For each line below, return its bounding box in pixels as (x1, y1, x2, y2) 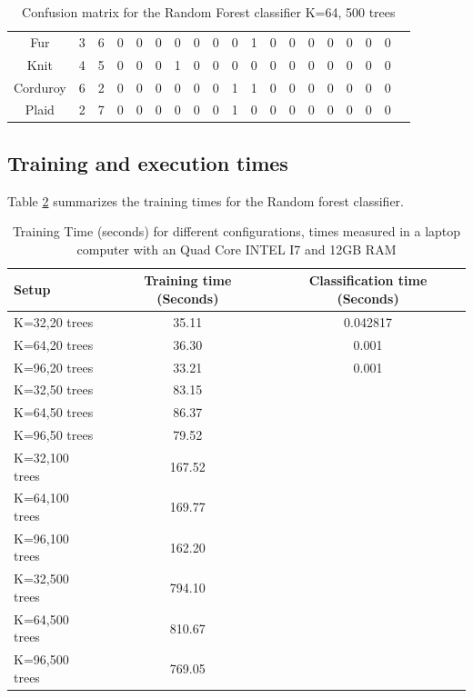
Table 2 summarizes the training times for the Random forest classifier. (7, 191, 404, 210)
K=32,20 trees (14, 312, 94, 331)
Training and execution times (7, 148, 288, 176)
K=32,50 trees (14, 380, 94, 399)
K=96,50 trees (14, 425, 94, 444)
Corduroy (14, 77, 66, 96)
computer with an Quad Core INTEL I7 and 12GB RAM (76, 239, 397, 258)
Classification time (308, 271, 428, 290)
